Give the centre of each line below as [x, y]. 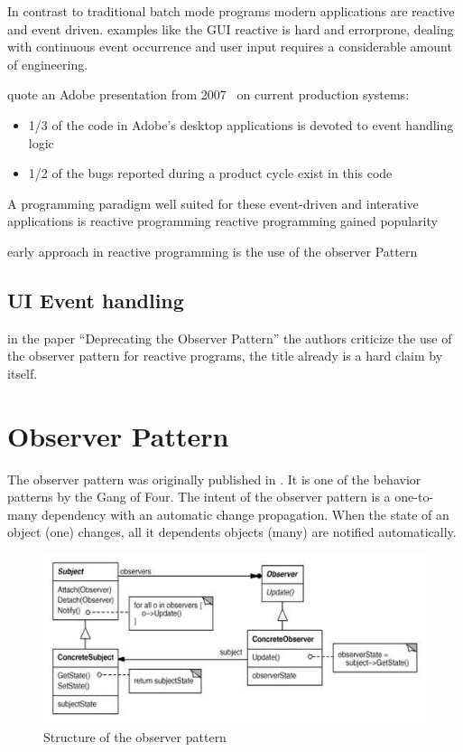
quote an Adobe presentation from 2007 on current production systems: [208, 94]
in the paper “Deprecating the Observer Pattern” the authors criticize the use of [230, 338]
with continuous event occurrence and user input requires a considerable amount [230, 47]
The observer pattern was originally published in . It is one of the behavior [214, 479]
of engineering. [48, 64]
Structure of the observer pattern [135, 736]
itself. [23, 373]
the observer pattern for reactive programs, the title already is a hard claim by [225, 356]
